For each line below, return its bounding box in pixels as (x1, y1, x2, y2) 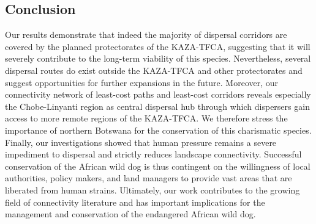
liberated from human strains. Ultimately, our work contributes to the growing (5, 183, 300, 196)
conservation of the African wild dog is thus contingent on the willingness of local (5, 159, 310, 172)
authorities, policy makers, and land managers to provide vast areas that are (5, 172, 292, 184)
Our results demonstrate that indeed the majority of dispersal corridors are (5, 28, 287, 41)
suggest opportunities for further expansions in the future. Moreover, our (5, 76, 279, 89)
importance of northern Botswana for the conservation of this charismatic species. (5, 123, 312, 136)
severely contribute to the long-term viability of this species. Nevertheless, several (5, 52, 311, 65)
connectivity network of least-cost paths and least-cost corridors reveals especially (5, 88, 311, 101)
